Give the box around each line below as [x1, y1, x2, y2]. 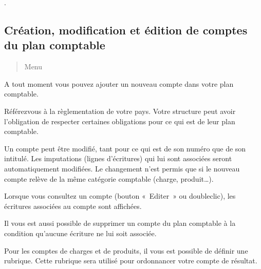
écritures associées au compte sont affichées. [4, 200, 142, 211]
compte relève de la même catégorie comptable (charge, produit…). [4, 173, 214, 184]
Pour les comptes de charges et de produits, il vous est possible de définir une [4, 245, 248, 256]
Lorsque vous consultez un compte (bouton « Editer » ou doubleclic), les [4, 190, 236, 201]
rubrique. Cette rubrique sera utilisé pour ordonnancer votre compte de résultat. [4, 255, 257, 266]
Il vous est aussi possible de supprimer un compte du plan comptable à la [4, 218, 236, 228]
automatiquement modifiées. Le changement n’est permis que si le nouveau [4, 163, 240, 174]
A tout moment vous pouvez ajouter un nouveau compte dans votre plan [4, 78, 234, 89]
